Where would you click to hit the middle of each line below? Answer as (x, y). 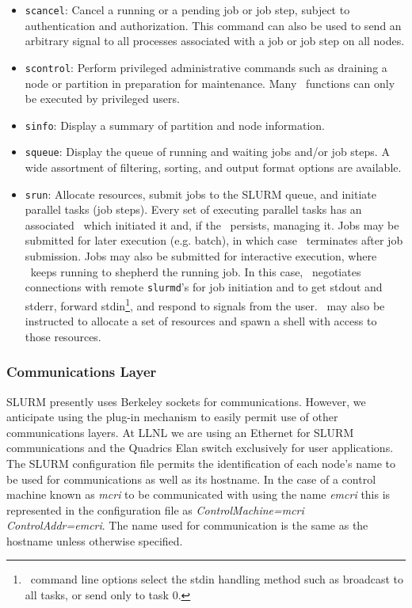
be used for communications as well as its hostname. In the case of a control (191, 479)
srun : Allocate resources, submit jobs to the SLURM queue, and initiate (200, 194)
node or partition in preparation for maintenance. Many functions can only (210, 83)
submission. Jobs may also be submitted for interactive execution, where (201, 256)
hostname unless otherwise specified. (95, 540)
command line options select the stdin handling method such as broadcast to (217, 579)
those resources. (63, 336)
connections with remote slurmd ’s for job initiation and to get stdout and (204, 287)
